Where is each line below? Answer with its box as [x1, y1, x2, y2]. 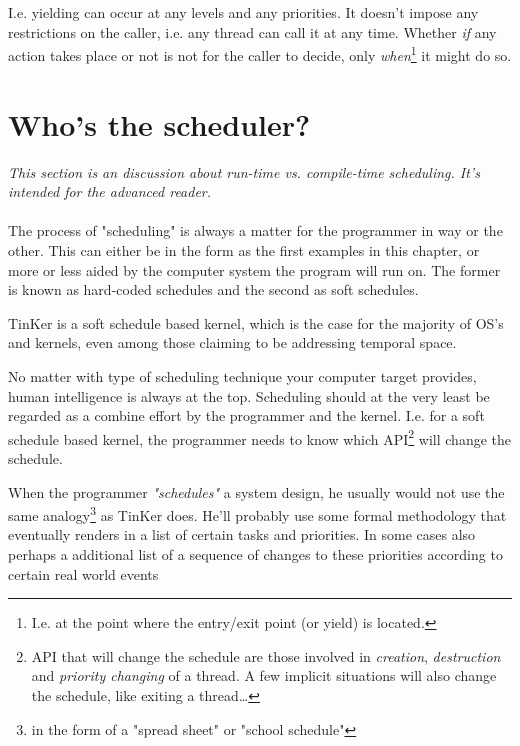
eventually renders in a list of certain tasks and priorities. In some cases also [8, 524, 476, 545]
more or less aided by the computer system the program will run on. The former [8, 259, 501, 280]
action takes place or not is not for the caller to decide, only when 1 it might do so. [8, 42, 512, 65]
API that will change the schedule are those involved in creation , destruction [31, 645, 501, 666]
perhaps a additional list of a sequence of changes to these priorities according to [8, 543, 503, 564]
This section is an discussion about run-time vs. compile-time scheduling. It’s [8, 161, 480, 182]
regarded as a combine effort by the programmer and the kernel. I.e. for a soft [8, 405, 485, 426]
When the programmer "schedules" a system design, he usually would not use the [8, 481, 505, 502]
